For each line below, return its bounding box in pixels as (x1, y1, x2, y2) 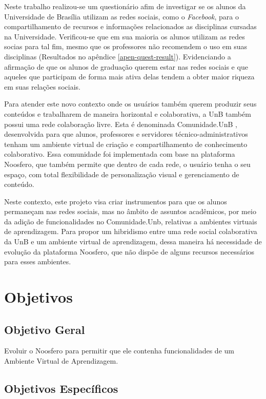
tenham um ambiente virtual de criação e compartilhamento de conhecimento (4, 138, 248, 149)
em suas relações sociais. (4, 81, 80, 92)
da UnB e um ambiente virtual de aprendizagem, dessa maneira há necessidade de (4, 236, 262, 247)
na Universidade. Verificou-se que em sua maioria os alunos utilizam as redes (4, 31, 245, 41)
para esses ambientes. (4, 256, 71, 267)
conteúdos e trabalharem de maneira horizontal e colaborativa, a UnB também (4, 108, 251, 119)
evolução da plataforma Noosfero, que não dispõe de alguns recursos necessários (4, 246, 255, 257)
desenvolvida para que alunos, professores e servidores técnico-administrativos (4, 129, 248, 139)
